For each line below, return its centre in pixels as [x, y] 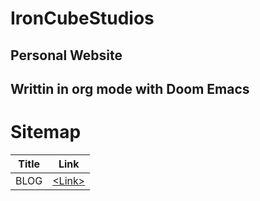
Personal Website [66, 55]
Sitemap [46, 132]
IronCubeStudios [82, 18]
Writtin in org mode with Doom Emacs [130, 88]
